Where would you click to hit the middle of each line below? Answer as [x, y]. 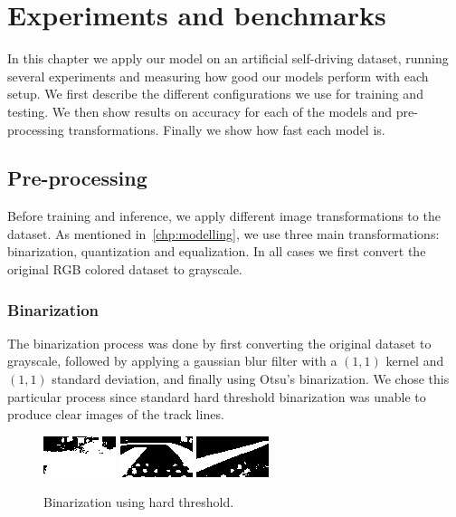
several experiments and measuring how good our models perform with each [218, 76]
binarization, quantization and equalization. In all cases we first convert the [217, 251]
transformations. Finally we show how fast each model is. [227, 129]
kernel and [415, 361]
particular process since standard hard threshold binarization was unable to [217, 396]
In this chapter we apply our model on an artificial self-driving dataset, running [228, 58]
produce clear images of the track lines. [116, 414]
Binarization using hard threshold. [139, 502]
